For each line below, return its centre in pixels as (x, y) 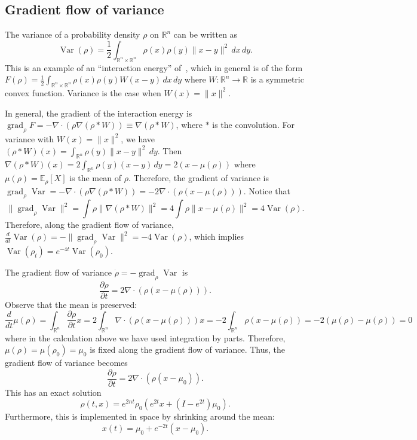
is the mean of (95, 178)
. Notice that (267, 190)
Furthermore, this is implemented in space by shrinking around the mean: (140, 416)
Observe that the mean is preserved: (71, 304)
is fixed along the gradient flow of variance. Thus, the (188, 349)
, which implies (217, 236)
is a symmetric (277, 79)
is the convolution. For (253, 125)
